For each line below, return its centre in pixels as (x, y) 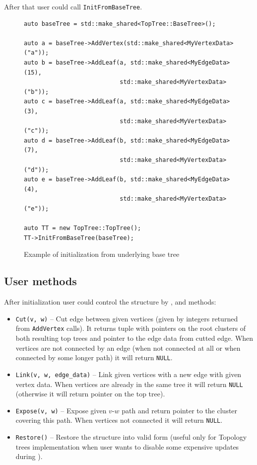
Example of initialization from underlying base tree (102, 254)
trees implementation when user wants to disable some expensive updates (127, 446)
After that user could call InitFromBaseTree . (73, 6)
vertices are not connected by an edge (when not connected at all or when (128, 348)
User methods (40, 281)
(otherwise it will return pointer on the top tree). (90, 394)
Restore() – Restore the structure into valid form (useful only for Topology (131, 437)
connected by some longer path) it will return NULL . (94, 357)
